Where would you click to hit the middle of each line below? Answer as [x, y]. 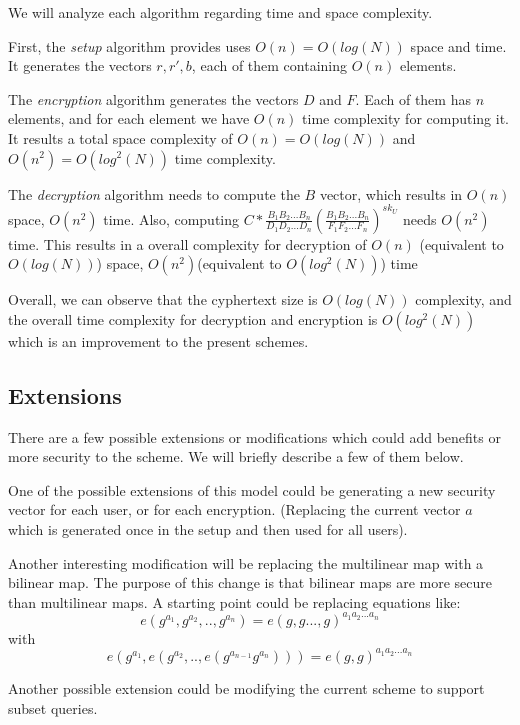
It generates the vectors [80, 65]
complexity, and [463, 299]
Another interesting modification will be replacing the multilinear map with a [246, 562]
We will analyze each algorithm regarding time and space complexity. [220, 12]
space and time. [458, 45]
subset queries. [53, 707]
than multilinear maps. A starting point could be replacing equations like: [234, 601]
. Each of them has [413, 98]
